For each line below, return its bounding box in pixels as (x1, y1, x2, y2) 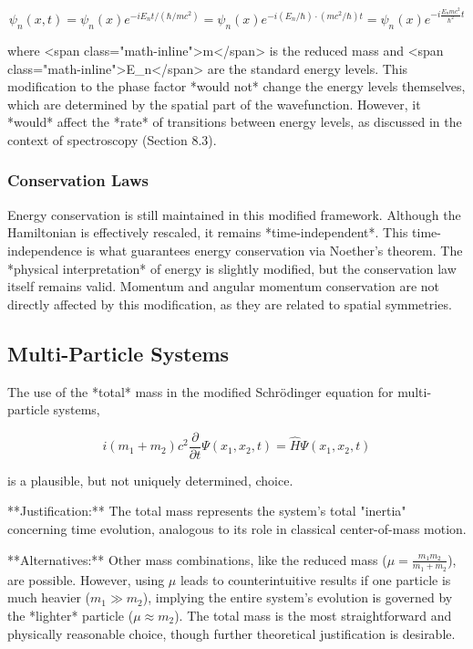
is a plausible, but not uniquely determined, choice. (7, 470, 293, 489)
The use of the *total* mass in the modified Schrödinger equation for (7, 382, 394, 401)
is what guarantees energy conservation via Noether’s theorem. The (86, 240, 463, 259)
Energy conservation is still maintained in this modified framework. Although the (7, 204, 461, 224)
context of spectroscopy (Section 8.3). (7, 130, 217, 149)
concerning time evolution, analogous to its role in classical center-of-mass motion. (7, 518, 467, 538)
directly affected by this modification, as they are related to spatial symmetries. (7, 294, 452, 313)
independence (7, 240, 83, 259)
